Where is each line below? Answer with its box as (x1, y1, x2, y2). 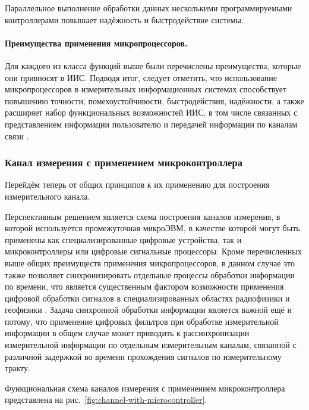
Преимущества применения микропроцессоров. (5, 36, 188, 49)
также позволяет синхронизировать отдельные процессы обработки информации (5, 268, 295, 281)
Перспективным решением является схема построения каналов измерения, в (5, 210, 280, 222)
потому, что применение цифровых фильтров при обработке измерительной (5, 315, 279, 327)
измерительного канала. (5, 190, 90, 202)
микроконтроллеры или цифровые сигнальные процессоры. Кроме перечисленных (5, 245, 302, 257)
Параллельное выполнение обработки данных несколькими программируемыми (5, 2, 292, 14)
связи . (5, 129, 29, 142)
